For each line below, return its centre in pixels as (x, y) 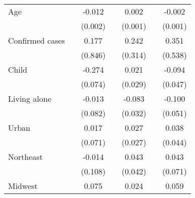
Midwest (23, 186)
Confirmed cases (37, 40)
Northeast (26, 157)
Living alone (30, 98)
